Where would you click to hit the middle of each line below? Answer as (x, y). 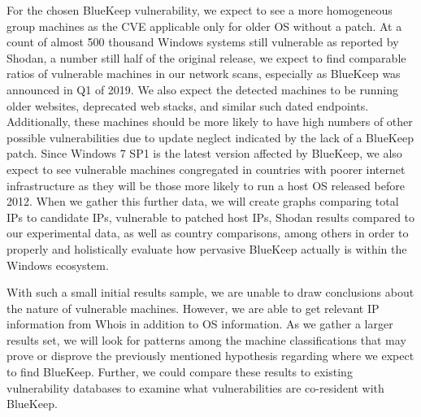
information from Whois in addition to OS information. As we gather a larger (200, 324)
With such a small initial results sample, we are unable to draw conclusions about (210, 292)
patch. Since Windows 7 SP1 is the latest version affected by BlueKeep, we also (204, 153)
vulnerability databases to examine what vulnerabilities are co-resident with (195, 387)
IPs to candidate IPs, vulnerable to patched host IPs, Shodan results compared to (211, 217)
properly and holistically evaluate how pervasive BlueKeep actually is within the (207, 248)
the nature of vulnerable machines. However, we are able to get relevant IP (193, 308)
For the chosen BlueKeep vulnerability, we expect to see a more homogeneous (200, 10)
